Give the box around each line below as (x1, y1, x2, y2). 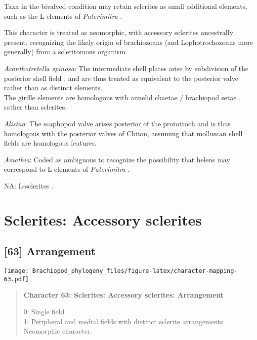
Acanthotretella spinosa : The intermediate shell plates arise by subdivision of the (4, 63, 249, 73)
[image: (4, 267, 29, 275)
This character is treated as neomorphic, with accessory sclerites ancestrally (4, 27, 233, 38)
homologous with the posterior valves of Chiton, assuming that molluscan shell (4, 128, 243, 138)
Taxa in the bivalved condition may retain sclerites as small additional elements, (4, 1, 247, 11)
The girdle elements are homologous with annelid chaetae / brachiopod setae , (4, 92, 241, 102)
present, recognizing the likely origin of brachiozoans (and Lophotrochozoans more (4, 37, 253, 47)
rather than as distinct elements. (4, 82, 103, 93)
